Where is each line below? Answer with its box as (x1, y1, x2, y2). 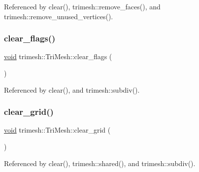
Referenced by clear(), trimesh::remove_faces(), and (4, 1, 161, 11)
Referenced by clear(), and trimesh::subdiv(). (4, 84, 140, 95)
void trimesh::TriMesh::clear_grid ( (4, 125, 111, 135)
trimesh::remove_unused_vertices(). (4, 11, 113, 21)
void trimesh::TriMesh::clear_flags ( (4, 51, 112, 62)
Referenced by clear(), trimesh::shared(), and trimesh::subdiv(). (4, 158, 196, 168)
